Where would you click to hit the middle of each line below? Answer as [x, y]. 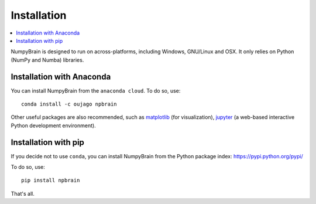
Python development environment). [53, 125]
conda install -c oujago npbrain [69, 104]
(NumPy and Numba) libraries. [47, 60]
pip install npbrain [51, 181]
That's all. [23, 193]
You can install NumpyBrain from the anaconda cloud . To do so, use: [96, 90]
